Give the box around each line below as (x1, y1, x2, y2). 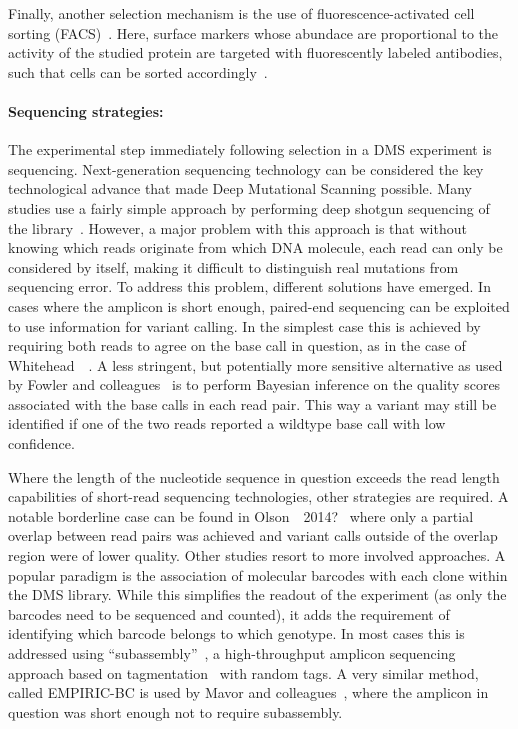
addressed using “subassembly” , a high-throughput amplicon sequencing (8, 643, 456, 664)
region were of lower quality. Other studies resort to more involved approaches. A (8, 545, 506, 566)
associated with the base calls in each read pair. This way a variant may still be (8, 393, 497, 414)
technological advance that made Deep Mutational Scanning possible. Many (8, 178, 472, 199)
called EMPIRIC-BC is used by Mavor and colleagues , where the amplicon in (8, 682, 489, 703)
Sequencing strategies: (8, 100, 164, 121)
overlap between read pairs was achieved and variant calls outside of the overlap (8, 525, 498, 546)
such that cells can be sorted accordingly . (8, 61, 268, 82)
